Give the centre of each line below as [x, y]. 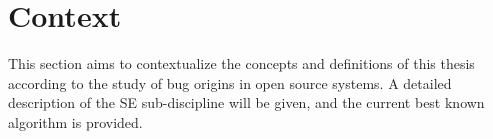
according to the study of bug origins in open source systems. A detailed [230, 82]
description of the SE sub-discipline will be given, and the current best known [246, 102]
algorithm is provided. [75, 121]
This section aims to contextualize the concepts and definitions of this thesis [241, 63]
